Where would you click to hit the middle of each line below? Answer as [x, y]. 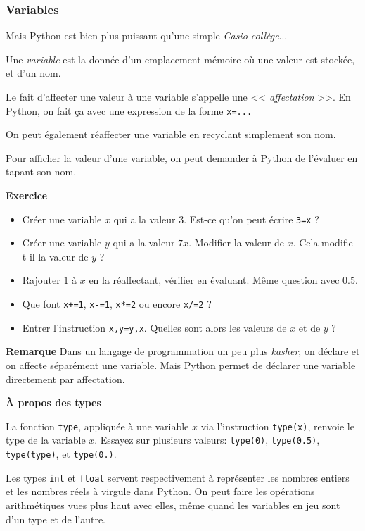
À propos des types [53, 402]
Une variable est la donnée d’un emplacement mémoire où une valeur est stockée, [180, 59]
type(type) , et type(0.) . [61, 454]
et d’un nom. [33, 73]
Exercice [27, 195]
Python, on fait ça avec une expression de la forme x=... [129, 110]
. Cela [306, 243]
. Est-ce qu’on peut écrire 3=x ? [251, 219]
